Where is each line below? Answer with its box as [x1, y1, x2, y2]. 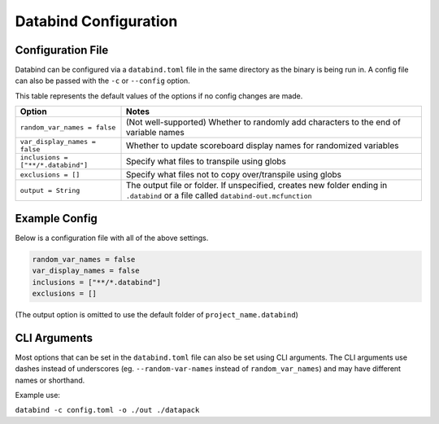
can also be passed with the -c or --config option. [15, 76, 190, 85]
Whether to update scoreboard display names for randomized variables [125, 140, 399, 151]
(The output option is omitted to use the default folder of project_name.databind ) [15, 309, 298, 319]
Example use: [15, 390, 61, 400]
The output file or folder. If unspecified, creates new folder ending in [125, 180, 388, 191]
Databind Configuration [15, 12, 178, 30]
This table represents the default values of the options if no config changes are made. [15, 90, 303, 101]
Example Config [15, 212, 98, 225]
